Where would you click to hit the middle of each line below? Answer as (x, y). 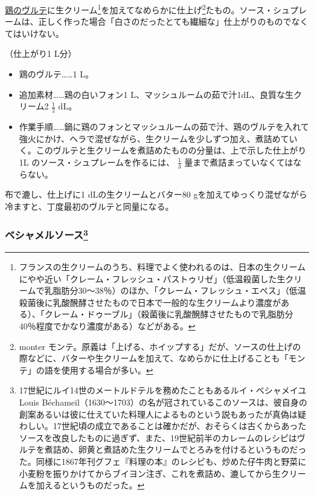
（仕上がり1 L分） (41, 53)
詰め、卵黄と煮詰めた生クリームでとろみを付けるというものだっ (180, 449)
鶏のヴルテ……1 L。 (56, 74)
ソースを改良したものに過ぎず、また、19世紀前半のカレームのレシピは (158, 437)
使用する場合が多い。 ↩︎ (107, 370)
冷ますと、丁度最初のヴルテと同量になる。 (89, 206)
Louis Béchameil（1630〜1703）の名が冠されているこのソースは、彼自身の (163, 402)
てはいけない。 (34, 33)
